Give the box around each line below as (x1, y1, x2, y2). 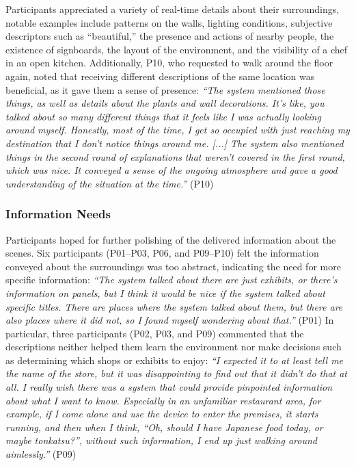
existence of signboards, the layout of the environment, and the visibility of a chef (5, 42, 348, 56)
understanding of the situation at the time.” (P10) (5, 176, 214, 190)
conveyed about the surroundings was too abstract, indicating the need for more (5, 259, 341, 273)
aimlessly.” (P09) (5, 447, 77, 461)
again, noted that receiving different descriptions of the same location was (5, 68, 315, 83)
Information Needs (5, 205, 111, 222)
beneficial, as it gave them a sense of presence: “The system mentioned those (5, 82, 325, 96)
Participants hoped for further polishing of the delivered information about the (5, 232, 336, 246)
